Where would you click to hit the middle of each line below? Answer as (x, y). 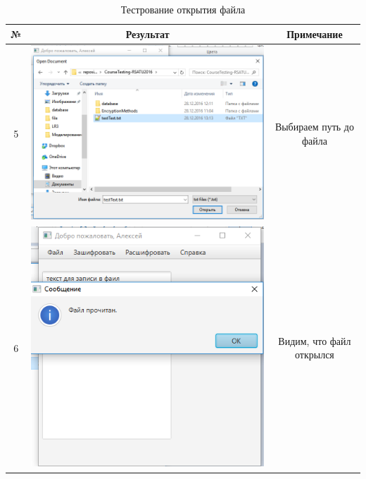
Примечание (315, 34)
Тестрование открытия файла (183, 9)
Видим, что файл (315, 340)
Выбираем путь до (314, 127)
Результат (147, 34)
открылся (315, 354)
